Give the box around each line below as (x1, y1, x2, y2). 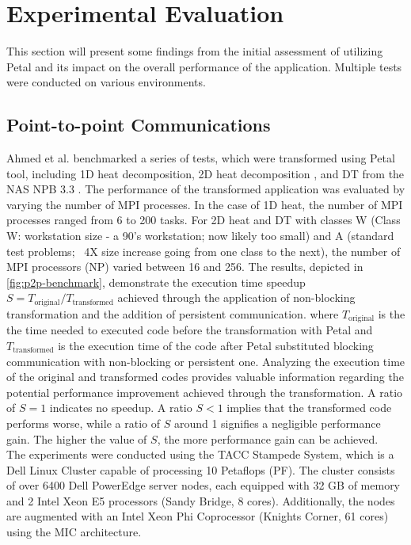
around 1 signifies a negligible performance (173, 414, 381, 431)
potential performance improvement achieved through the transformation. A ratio (6, 383, 403, 400)
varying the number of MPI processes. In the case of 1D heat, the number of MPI (6, 196, 403, 212)
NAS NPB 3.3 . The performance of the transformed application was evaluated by (6, 181, 405, 197)
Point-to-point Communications (6, 112, 271, 137)
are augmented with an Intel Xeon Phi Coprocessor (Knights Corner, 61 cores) (6, 508, 389, 524)
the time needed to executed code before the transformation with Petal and (6, 322, 373, 338)
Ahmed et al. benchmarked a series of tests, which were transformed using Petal (6, 150, 395, 166)
